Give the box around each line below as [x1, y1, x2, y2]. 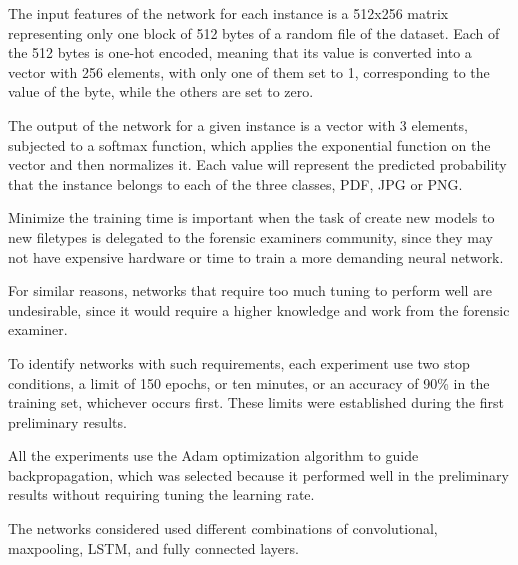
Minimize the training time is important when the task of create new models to [8, 207, 495, 228]
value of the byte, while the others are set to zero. [8, 81, 314, 102]
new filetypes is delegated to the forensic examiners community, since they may [8, 226, 493, 247]
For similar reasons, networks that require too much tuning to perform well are [8, 280, 492, 301]
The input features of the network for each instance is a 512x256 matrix [8, 3, 449, 23]
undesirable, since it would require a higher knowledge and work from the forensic [8, 299, 510, 320]
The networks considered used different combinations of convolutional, [8, 518, 438, 539]
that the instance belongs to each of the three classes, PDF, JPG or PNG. [8, 173, 463, 194]
